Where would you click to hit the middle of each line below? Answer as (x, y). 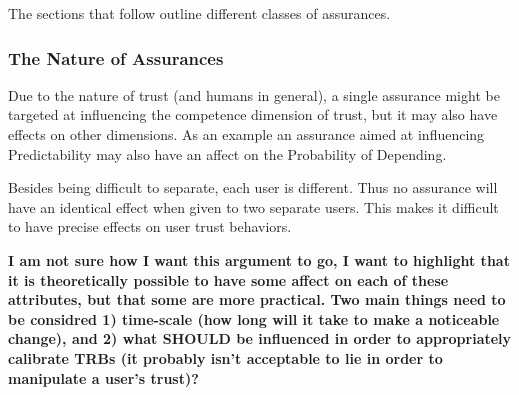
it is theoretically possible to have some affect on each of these (228, 279)
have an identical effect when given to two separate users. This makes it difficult (253, 206)
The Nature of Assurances (116, 57)
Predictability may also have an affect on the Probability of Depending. (227, 153)
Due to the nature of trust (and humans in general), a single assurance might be (254, 94)
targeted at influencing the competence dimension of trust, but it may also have (253, 114)
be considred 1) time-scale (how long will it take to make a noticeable (254, 318)
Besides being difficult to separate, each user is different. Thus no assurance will (253, 187)
